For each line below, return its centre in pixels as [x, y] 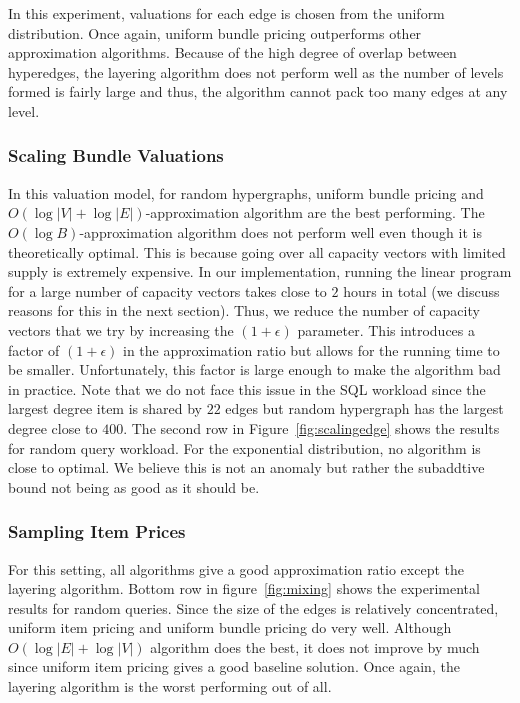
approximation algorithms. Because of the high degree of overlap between [232, 52]
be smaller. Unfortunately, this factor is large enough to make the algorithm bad [254, 369]
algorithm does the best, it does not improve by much [315, 646]
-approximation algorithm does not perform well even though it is [280, 231]
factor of [34, 349]
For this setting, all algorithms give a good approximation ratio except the [236, 568]
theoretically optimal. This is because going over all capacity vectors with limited [257, 251]
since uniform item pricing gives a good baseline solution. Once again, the [234, 666]
